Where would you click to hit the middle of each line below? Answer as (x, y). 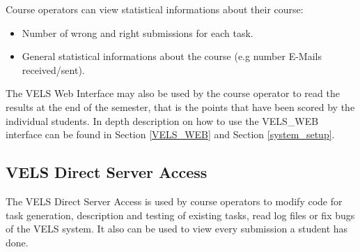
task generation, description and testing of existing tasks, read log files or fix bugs (180, 215)
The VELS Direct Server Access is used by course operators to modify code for (174, 201)
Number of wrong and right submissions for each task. (138, 32)
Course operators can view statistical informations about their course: (155, 9)
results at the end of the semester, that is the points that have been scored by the (180, 106)
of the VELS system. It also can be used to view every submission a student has (177, 229)
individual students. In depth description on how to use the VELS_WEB (162, 120)
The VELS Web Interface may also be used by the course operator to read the (173, 93)
